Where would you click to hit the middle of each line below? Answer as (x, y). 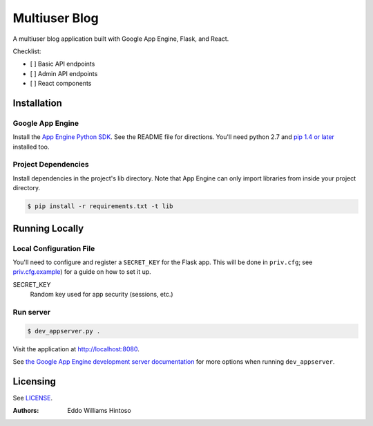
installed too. (31, 147)
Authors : (26, 411)
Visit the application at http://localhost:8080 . (76, 349)
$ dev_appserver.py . (64, 331)
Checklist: (27, 51)
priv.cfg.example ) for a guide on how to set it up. (82, 272)
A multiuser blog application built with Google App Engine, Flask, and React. (121, 39)
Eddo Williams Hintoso (99, 411)
